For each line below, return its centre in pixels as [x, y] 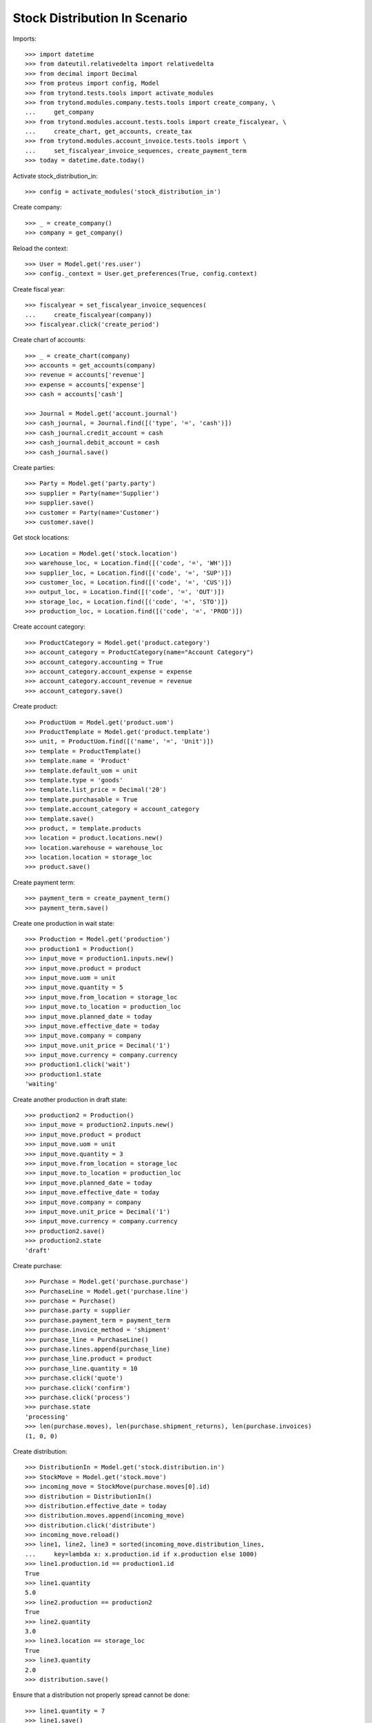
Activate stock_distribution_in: [55, 176]
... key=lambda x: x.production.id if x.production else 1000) [141, 1554]
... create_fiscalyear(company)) [89, 315]
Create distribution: [40, 1451]
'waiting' [41, 1084]
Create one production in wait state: [64, 924]
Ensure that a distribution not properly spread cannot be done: [101, 1695]
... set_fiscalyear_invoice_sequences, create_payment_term [136, 151]
